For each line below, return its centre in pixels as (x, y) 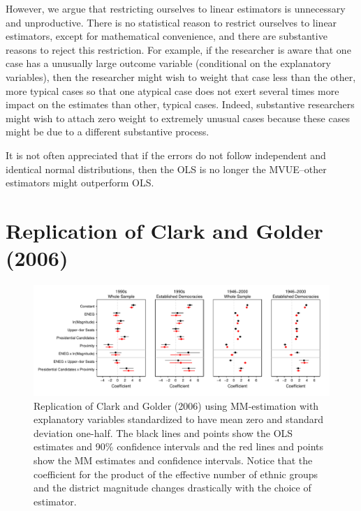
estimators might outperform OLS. (80, 183)
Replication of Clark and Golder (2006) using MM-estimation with (176, 405)
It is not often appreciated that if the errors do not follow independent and (166, 155)
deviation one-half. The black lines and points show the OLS (163, 432)
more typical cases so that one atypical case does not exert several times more (172, 90)
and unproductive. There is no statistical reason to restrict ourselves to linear (171, 22)
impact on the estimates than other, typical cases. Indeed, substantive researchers (180, 104)
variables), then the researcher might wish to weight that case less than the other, (181, 76)
